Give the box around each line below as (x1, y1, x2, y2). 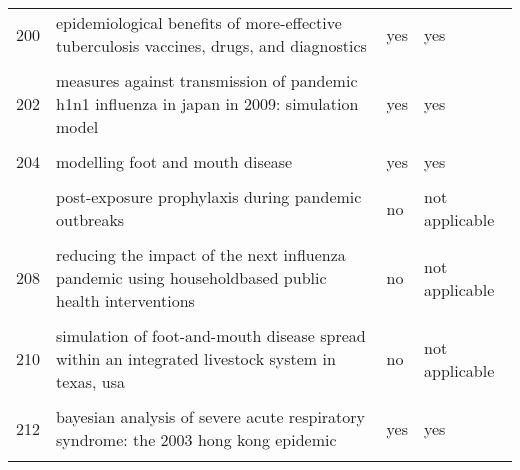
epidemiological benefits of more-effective (56, 11, 342, 34)
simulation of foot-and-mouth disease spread (56, 324, 366, 347)
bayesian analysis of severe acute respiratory (56, 405, 366, 428)
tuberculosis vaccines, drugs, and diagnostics (56, 34, 367, 57)
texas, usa (56, 370, 126, 393)
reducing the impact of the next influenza (56, 243, 346, 266)
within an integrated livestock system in (56, 347, 336, 370)
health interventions (56, 289, 195, 312)
